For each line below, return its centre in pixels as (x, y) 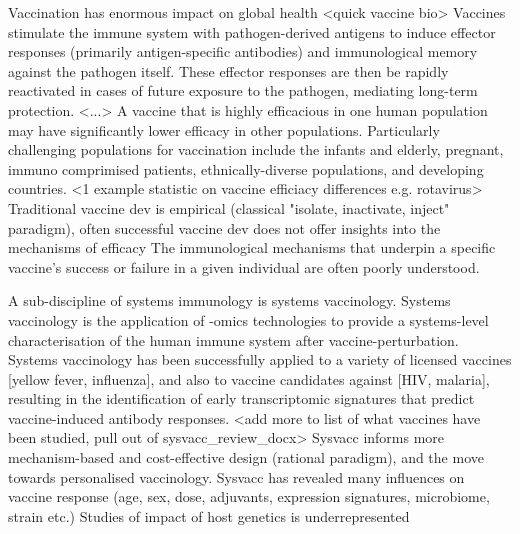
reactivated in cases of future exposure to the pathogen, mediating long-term (243, 90)
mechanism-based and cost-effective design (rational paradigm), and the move (246, 457)
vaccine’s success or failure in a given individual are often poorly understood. (244, 266)
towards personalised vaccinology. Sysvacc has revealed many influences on (236, 476)
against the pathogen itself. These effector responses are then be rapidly (228, 70)
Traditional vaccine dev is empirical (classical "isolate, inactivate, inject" (229, 207)
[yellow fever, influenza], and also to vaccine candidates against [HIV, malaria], (249, 378)
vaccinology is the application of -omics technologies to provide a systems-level (248, 319)
